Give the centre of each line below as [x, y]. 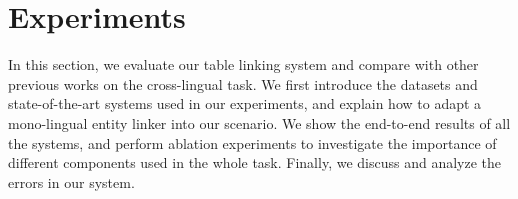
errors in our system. [71, 181]
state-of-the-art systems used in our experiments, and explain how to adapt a [245, 103]
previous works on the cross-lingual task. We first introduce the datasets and [243, 83]
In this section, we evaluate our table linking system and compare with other [243, 64]
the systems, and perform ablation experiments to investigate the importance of [252, 142]
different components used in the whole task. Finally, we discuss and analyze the [255, 162]
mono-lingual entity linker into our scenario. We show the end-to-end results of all [259, 122]
